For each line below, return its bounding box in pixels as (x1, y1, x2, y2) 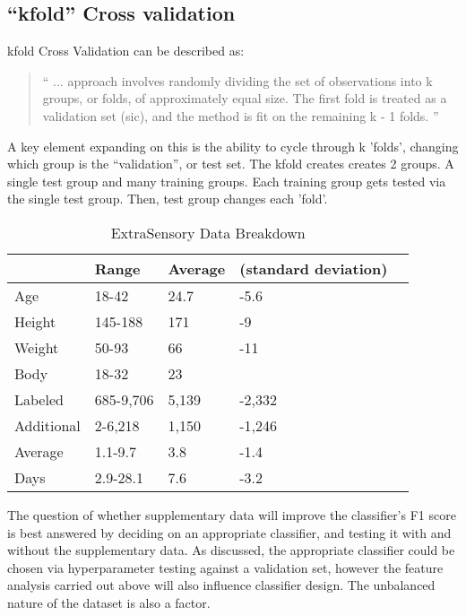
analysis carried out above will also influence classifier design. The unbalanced (7, 576, 436, 594)
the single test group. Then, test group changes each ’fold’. (7, 189, 328, 208)
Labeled (14, 388, 64, 410)
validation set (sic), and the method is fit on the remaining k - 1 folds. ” (42, 106, 439, 125)
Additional (14, 414, 81, 436)
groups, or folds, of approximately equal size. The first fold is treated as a (42, 89, 447, 108)
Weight (14, 336, 59, 358)
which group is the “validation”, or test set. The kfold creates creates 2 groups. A (7, 154, 454, 173)
